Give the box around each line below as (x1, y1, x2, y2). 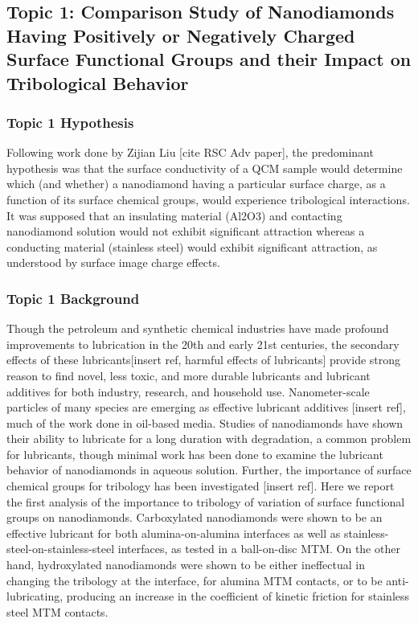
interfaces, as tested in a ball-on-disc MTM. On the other (117, 540, 400, 557)
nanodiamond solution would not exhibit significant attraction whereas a (6, 223, 365, 240)
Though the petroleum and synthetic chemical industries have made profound (6, 320, 389, 337)
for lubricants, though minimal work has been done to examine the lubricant (6, 445, 383, 462)
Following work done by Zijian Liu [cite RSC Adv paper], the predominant (6, 144, 374, 161)
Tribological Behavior (6, 70, 189, 95)
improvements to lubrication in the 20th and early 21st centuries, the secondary (6, 335, 400, 352)
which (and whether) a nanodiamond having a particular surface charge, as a (6, 175, 386, 192)
